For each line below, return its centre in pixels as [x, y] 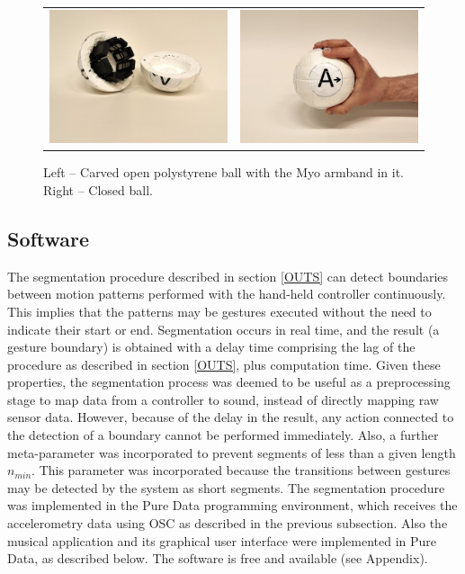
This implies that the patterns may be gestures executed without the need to [219, 311]
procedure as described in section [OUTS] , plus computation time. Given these [224, 364]
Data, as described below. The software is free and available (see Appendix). [218, 558]
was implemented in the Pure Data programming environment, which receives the [232, 505]
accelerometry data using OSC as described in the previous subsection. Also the [228, 523]
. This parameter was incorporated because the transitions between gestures [241, 470]
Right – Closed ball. [98, 189]
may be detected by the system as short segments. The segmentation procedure [226, 487]
